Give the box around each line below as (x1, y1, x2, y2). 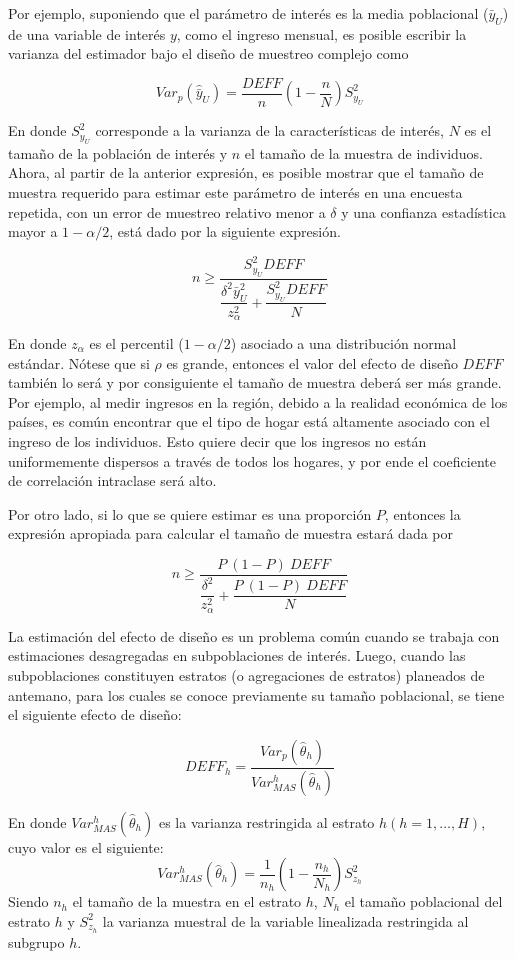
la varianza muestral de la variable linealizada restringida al (102, 910, 469, 931)
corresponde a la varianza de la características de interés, (95, 120, 444, 141)
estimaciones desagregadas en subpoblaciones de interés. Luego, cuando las (8, 645, 466, 666)
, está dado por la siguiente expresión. (109, 221, 341, 242)
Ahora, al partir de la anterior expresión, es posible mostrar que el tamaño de (8, 162, 484, 183)
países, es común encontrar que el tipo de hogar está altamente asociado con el (8, 411, 490, 432)
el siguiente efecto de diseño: (8, 704, 182, 725)
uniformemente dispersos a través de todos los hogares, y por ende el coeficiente (8, 450, 496, 471)
